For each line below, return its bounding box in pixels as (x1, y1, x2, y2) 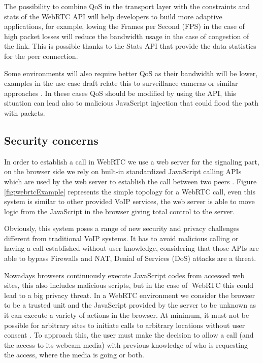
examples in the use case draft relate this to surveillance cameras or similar (4, 78, 238, 88)
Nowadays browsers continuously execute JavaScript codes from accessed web (4, 270, 245, 280)
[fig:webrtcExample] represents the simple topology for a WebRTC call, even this (4, 186, 256, 196)
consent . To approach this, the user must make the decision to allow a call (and (4, 329, 254, 340)
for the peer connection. (4, 50, 78, 61)
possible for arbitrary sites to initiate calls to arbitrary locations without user (4, 319, 245, 330)
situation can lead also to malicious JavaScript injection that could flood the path (4, 97, 259, 108)
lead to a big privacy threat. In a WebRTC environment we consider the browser (4, 289, 255, 300)
